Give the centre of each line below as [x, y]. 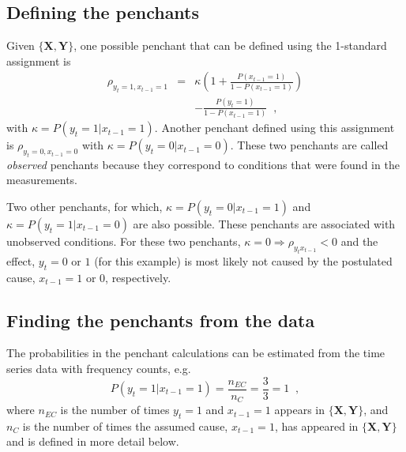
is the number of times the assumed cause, [125, 426]
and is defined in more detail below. [93, 441]
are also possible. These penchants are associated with [264, 224]
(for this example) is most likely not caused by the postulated [243, 260]
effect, [21, 260]
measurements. [42, 180]
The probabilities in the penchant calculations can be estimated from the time [196, 353]
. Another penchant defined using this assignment [274, 128]
